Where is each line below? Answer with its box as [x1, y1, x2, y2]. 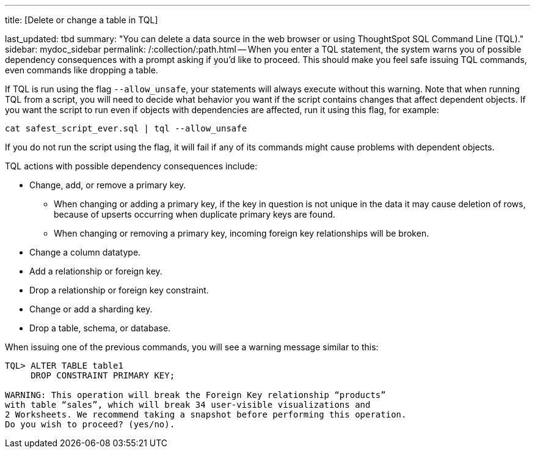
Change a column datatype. [29, 247, 141, 257]
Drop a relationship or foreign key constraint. [29, 285, 209, 295]
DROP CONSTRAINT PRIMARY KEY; [31, 370, 175, 380]
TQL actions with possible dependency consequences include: [5, 161, 258, 171]
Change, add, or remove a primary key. [29, 180, 186, 190]
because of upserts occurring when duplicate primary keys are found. [54, 209, 335, 219]
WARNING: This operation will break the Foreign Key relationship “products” [5, 390, 386, 400]
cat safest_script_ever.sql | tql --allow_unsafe [5, 123, 247, 133]
